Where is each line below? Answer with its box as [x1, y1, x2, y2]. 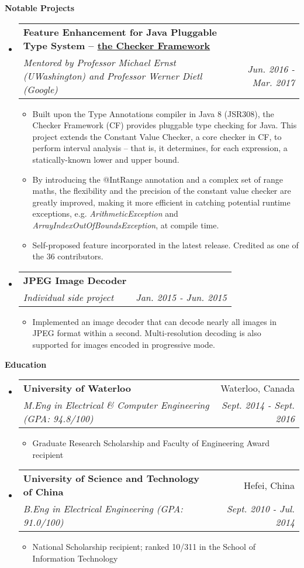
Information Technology [32, 552, 118, 564]
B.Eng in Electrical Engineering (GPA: [23, 502, 183, 516]
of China [23, 485, 64, 499]
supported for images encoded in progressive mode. [32, 338, 215, 350]
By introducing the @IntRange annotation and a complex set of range [32, 173, 283, 185]
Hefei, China [243, 478, 295, 492]
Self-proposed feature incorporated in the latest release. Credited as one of [32, 238, 299, 251]
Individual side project [23, 290, 114, 304]
